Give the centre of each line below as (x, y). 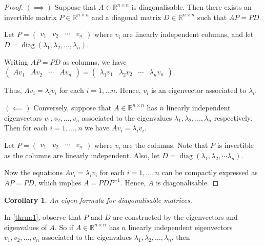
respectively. (233, 117)
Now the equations (34, 172)
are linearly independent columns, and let (188, 34)
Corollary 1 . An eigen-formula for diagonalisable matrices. (98, 200)
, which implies (58, 182)
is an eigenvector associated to (199, 90)
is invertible (236, 145)
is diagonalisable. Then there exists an (191, 7)
